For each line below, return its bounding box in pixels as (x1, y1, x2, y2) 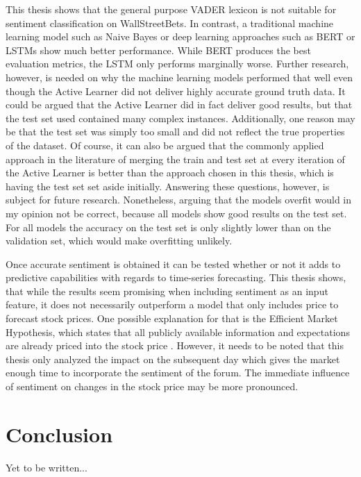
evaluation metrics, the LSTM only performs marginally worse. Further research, (6, 56, 349, 71)
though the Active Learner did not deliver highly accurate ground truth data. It (6, 83, 346, 98)
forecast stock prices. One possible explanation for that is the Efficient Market (6, 311, 338, 326)
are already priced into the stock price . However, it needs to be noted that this (6, 338, 344, 353)
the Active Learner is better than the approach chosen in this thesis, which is (6, 165, 334, 180)
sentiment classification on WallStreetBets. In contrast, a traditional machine (6, 15, 334, 30)
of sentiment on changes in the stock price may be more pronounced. (6, 379, 299, 394)
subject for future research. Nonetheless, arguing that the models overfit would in (6, 192, 352, 207)
